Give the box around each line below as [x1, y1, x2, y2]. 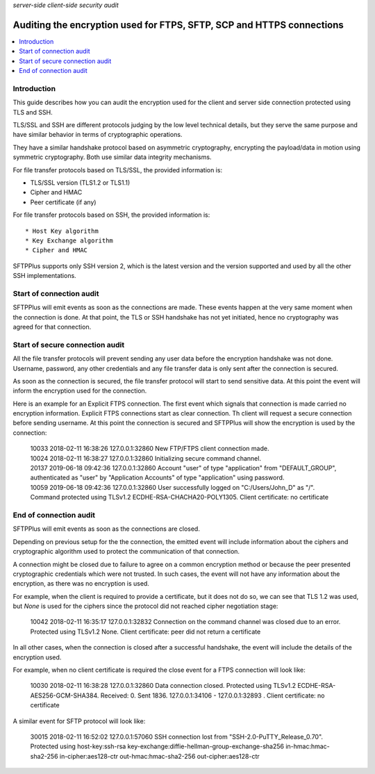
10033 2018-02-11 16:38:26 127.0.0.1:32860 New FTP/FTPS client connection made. [30, 445, 269, 453]
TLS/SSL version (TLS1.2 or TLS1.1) [30, 178, 131, 187]
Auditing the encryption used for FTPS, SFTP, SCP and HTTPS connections [12, 19, 344, 31]
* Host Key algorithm [25, 227, 99, 235]
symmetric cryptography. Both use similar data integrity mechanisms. [12, 153, 212, 161]
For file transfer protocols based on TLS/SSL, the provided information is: [12, 165, 222, 174]
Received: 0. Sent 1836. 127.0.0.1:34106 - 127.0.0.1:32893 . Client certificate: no [100, 691, 326, 700]
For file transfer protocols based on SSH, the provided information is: [12, 211, 210, 219]
